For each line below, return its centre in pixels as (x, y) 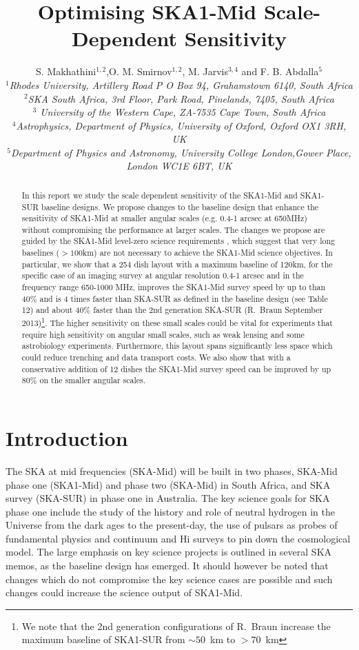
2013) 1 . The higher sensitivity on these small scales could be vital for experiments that (177, 322)
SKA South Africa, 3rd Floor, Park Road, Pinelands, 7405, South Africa (181, 98)
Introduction (67, 437)
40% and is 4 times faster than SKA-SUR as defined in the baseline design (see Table (175, 298)
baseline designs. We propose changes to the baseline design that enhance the (180, 206)
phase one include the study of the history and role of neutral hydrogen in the (170, 511)
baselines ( (41, 253)
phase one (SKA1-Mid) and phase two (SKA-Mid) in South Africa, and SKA (168, 484)
